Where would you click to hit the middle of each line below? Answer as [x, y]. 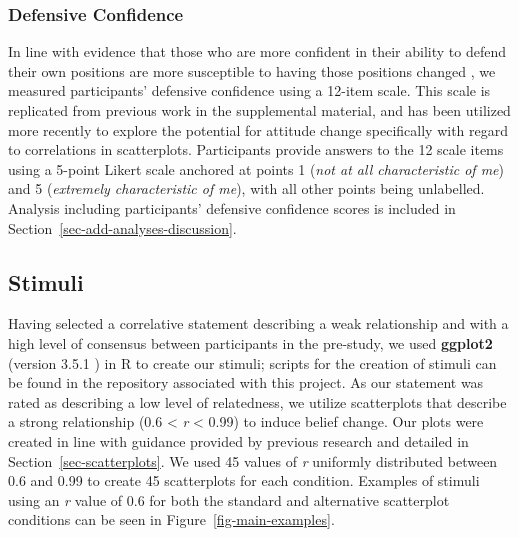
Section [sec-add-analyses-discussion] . [122, 227]
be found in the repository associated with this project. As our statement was [246, 382]
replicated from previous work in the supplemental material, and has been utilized [259, 110]
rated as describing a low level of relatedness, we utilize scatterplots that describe [257, 401]
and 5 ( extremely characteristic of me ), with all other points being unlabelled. [246, 188]
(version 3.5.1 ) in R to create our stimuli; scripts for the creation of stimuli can [252, 362]
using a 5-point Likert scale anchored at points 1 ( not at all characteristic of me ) [256, 168]
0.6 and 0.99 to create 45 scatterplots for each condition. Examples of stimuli [244, 480]
